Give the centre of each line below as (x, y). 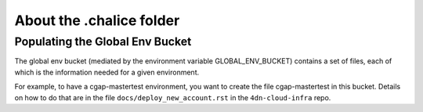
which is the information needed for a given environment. (107, 72)
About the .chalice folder (97, 20)
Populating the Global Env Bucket (103, 42)
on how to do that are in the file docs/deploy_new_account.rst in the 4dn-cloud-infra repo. (173, 97)
